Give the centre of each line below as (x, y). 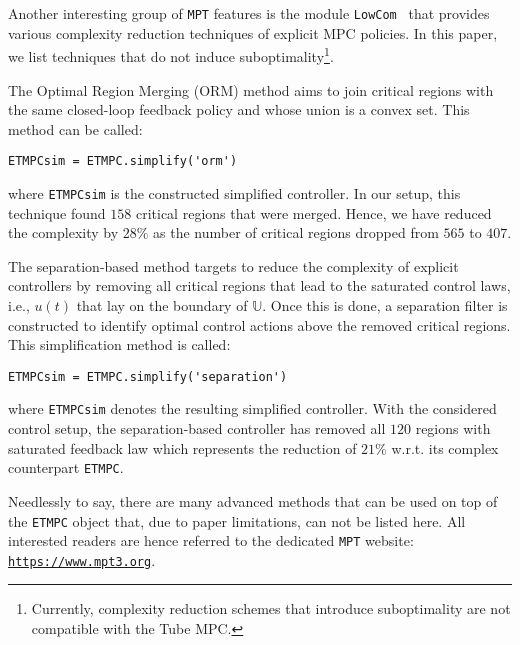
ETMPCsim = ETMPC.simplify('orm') (123, 161)
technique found (57, 212)
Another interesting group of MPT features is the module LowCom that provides (249, 13)
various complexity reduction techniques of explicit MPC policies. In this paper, (253, 32)
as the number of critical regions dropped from (296, 232)
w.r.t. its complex (445, 447)
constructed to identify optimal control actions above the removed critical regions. (259, 324)
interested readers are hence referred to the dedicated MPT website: (211, 540)
